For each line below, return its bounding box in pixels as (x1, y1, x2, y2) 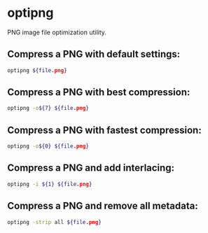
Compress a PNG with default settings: (7, 48, 181, 60)
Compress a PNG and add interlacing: (7, 162, 175, 174)
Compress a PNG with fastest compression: (7, 124, 202, 136)
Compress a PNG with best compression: (7, 86, 190, 99)
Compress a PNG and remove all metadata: (7, 200, 198, 212)
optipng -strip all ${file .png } (7, 218, 102, 225)
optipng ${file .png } (7, 66, 68, 74)
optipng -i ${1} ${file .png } (7, 181, 92, 188)
